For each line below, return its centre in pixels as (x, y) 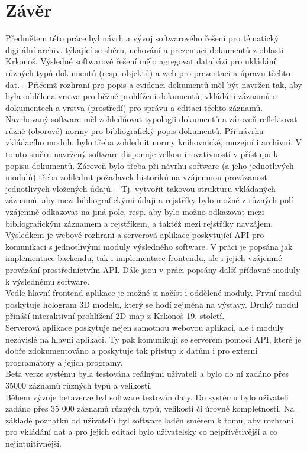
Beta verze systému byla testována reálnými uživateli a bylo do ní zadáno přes (147, 374)
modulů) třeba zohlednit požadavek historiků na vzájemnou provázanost (136, 177)
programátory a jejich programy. (64, 362)
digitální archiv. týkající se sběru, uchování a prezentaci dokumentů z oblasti (145, 49)
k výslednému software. (48, 281)
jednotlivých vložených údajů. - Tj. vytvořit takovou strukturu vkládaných (140, 188)
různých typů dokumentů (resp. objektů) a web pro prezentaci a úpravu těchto (148, 72)
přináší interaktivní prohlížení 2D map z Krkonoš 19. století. (115, 316)
